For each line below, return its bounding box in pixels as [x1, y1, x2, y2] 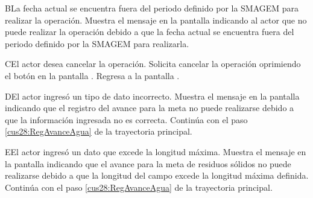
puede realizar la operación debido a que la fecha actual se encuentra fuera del [5, 25, 294, 38]
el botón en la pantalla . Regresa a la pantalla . [5, 69, 180, 81]
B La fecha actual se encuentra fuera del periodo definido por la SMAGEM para [5, 2, 299, 14]
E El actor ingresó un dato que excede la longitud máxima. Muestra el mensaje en [5, 145, 306, 158]
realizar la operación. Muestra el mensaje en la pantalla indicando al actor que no [5, 13, 307, 26]
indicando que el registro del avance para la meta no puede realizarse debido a [5, 101, 294, 114]
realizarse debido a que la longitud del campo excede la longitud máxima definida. [5, 169, 309, 182]
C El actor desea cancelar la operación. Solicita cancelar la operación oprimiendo [5, 57, 301, 70]
